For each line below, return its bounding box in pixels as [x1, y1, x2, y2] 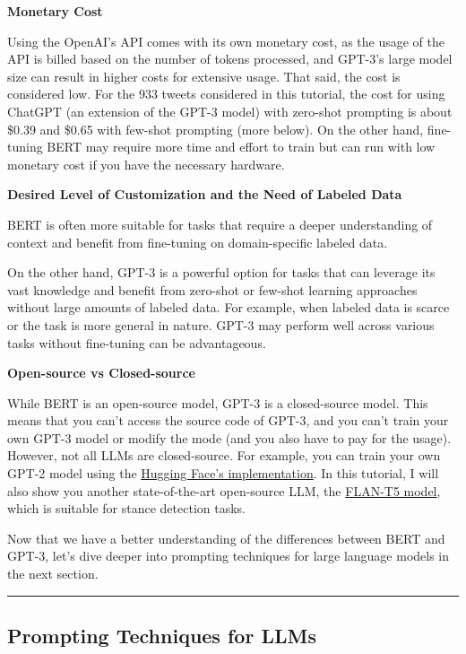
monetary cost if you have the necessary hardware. [7, 154, 285, 173]
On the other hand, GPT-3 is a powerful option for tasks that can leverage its [7, 263, 436, 282]
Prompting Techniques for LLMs [7, 622, 316, 650]
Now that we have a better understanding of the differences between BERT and [7, 528, 445, 547]
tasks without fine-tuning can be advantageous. [7, 333, 266, 352]
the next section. [7, 564, 99, 583]
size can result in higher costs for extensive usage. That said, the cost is [7, 66, 401, 85]
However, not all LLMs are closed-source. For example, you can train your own [7, 446, 441, 465]
